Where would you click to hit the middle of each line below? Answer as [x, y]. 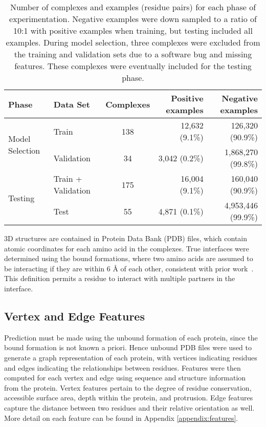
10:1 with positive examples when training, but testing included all [133, 30]
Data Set [72, 104]
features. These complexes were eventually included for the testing [133, 66]
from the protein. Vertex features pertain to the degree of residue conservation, [128, 387]
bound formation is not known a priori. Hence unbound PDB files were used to [128, 347]
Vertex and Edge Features [74, 316]
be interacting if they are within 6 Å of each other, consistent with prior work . [129, 268]
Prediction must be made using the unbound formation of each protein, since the [131, 337]
